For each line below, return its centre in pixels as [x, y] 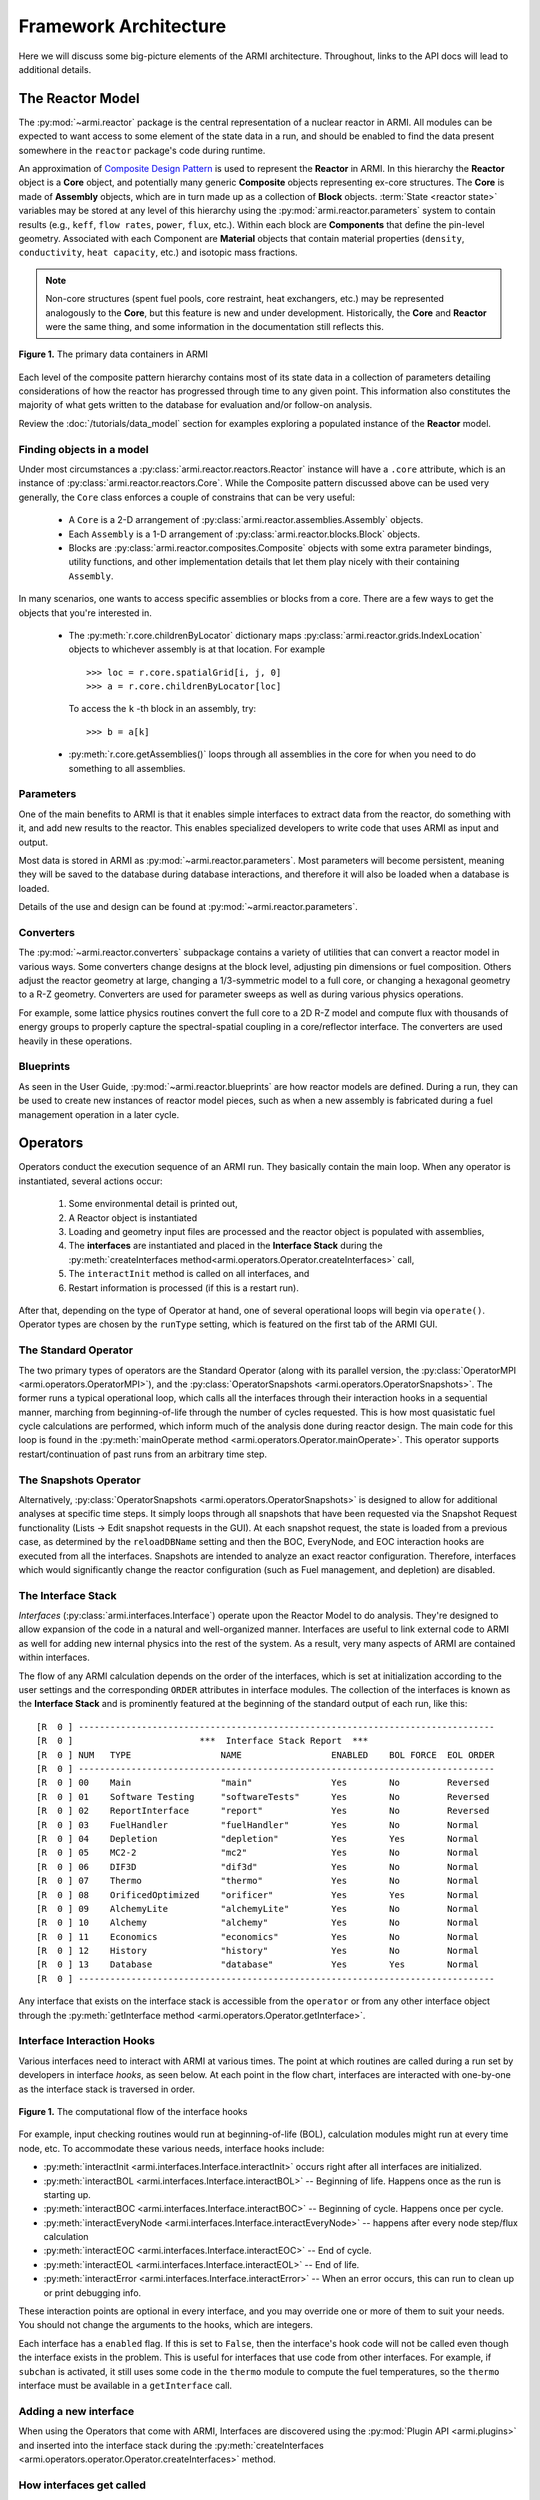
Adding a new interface [76, 2411]
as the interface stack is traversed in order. [106, 2089]
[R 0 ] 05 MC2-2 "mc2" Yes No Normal [258, 1853]
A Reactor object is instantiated [133, 1217]
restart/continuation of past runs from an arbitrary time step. [143, 1454]
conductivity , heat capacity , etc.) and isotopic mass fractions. [158, 252]
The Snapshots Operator [79, 1480]
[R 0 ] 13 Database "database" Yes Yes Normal [258, 1964]
